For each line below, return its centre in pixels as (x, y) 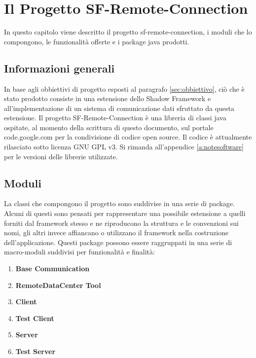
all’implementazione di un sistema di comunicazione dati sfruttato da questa (119, 108)
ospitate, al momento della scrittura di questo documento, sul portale (109, 127)
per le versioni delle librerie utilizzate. (61, 156)
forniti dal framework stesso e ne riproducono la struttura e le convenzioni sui (121, 223)
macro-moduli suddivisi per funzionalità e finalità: (79, 252)
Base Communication (53, 268)
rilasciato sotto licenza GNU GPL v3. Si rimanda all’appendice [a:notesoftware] (124, 147)
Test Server (36, 351)
